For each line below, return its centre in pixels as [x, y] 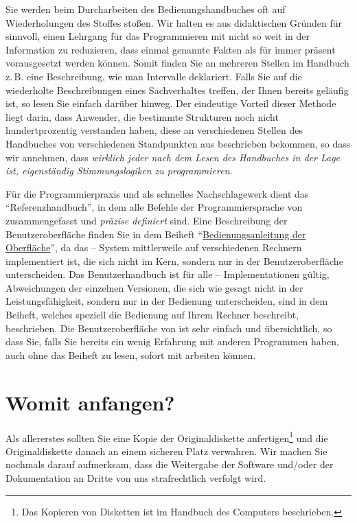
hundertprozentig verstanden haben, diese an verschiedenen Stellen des [154, 130]
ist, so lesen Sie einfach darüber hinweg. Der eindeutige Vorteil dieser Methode [171, 103]
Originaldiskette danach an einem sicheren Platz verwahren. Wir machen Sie [166, 451]
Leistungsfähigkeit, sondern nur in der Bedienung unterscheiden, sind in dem [167, 301]
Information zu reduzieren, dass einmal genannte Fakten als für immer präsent [171, 49]
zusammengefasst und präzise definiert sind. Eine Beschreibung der [147, 220]
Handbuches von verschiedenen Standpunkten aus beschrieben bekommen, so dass [178, 143]
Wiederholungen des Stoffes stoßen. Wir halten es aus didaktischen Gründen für [174, 22]
